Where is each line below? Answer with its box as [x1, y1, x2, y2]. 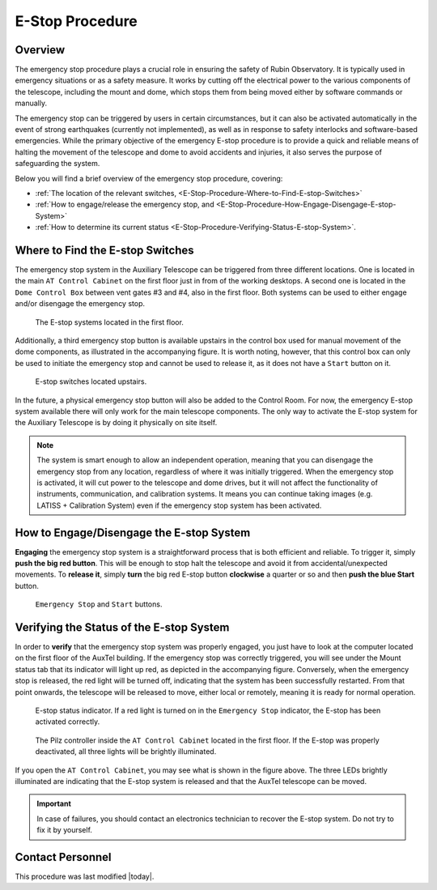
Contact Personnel [15, 850, 112, 864]
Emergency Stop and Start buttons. [35, 599, 163, 609]
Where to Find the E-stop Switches [15, 243, 194, 257]
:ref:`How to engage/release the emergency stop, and [35, 199, 214, 210]
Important [36, 798, 72, 809]
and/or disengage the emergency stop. [15, 299, 146, 309]
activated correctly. [35, 717, 100, 726]
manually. [15, 98, 48, 109]
